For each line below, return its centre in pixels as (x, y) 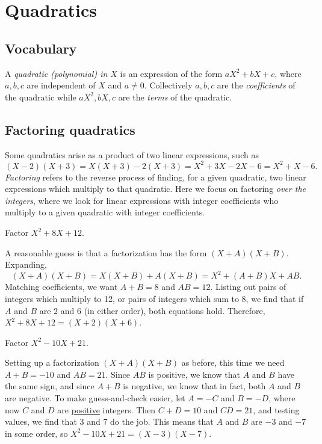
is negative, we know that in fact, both (194, 386)
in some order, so (36, 433)
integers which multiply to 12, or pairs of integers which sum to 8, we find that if (154, 298)
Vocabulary (41, 48)
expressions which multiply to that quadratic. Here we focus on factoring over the (156, 189)
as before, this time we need (233, 362)
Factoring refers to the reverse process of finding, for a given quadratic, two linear (156, 177)
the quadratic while (41, 97)
